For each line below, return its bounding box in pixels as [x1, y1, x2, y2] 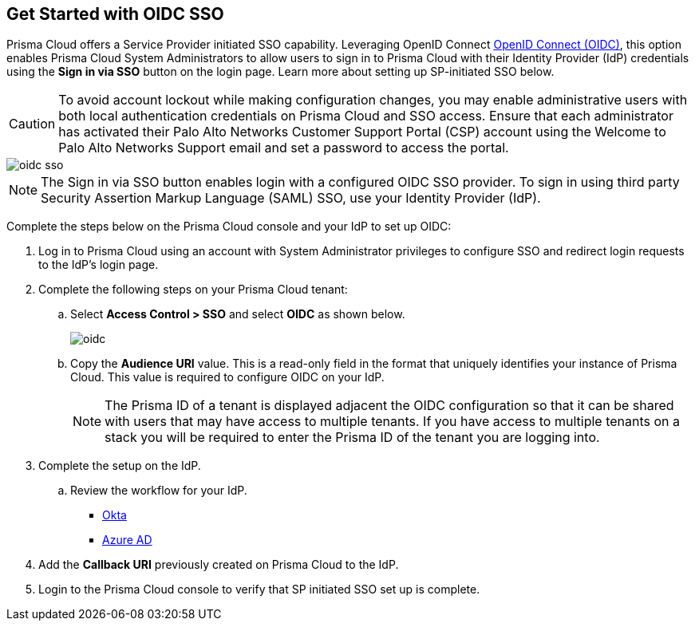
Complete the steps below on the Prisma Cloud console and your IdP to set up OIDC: [6, 219, 452, 234]
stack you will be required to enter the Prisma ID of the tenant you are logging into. [105, 429, 600, 446]
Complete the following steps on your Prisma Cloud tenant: [38, 282, 348, 297]
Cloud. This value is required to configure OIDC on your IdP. [70, 370, 385, 384]
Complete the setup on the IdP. [38, 459, 201, 473]
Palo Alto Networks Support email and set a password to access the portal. [58, 140, 509, 156]
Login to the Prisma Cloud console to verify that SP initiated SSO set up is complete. [38, 582, 480, 597]
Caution [9, 116, 56, 132]
